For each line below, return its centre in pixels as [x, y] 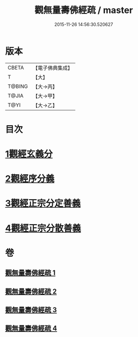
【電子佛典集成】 [53, 68]
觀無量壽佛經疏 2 [31, 291]
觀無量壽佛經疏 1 [30, 273]
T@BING [18, 86]
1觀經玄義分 [29, 154]
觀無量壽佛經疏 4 [31, 328]
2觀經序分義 [30, 179]
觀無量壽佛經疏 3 [31, 310]
